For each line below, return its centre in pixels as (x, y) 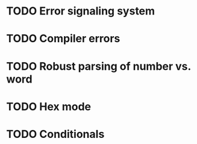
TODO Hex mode (49, 106)
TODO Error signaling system (81, 11)
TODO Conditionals (55, 134)
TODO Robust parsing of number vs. (98, 66)
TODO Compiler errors (63, 39)
